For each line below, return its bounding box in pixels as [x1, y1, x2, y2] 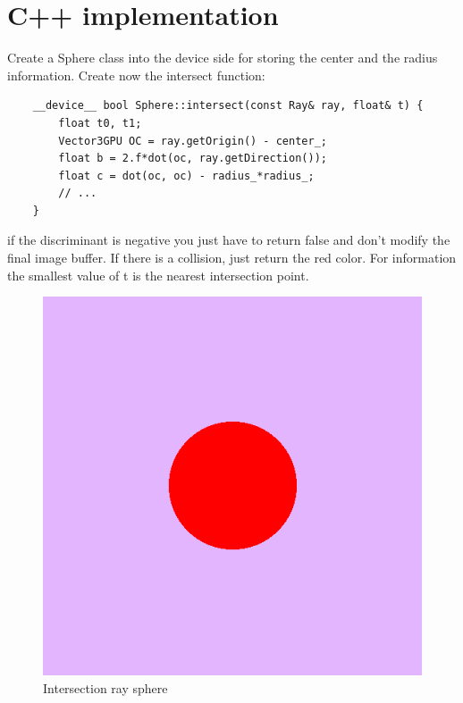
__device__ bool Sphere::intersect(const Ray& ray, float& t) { [32, 99, 424, 113]
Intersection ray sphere [43, 678, 168, 697]
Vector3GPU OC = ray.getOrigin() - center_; [58, 134, 327, 147]
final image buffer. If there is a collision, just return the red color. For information [7, 248, 457, 267]
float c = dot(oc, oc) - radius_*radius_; [58, 169, 315, 182]
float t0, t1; [58, 116, 142, 130]
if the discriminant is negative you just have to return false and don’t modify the [7, 230, 450, 249]
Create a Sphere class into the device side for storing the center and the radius [7, 48, 438, 67]
